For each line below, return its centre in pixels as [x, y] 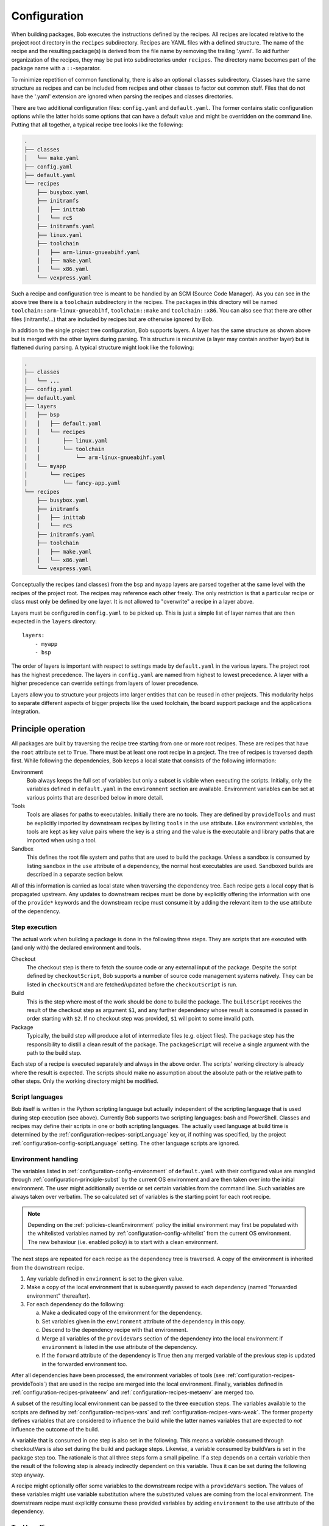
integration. [26, 712]
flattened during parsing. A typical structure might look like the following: [103, 347]
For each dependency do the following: [76, 1304]
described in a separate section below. [75, 874]
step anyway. [28, 1475]
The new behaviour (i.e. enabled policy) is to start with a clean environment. [123, 1242]
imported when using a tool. [62, 840]
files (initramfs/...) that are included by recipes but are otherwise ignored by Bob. [113, 319]
